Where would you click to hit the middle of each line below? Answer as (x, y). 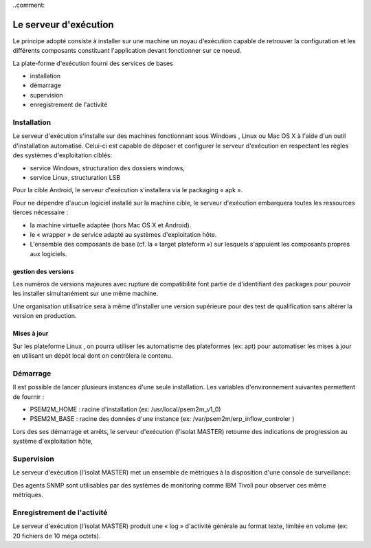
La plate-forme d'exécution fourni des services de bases (93, 63)
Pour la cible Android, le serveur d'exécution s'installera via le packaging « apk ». (128, 190)
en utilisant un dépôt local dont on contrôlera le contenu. (93, 356)
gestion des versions (43, 271)
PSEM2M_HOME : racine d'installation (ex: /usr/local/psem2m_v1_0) (125, 409)
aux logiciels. (48, 253)
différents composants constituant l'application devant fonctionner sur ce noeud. (127, 51)
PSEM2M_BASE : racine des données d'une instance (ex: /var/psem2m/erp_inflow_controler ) (162, 419)
